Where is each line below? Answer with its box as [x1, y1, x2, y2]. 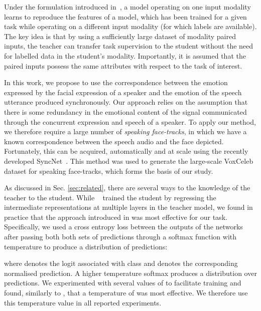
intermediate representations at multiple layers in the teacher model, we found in [4, 202, 253, 212]
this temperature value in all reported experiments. [4, 297, 162, 307]
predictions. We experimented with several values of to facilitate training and [4, 277, 241, 288]
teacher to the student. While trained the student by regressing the [4, 192, 216, 202]
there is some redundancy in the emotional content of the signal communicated [4, 106, 247, 117]
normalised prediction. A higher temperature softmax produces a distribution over [4, 267, 257, 278]
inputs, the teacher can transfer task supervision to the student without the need [4, 41, 253, 51]
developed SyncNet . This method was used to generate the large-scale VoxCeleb [4, 155, 253, 166]
